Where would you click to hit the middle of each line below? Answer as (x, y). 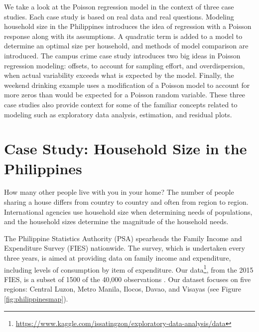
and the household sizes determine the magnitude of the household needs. (116, 221)
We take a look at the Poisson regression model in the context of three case (119, 6)
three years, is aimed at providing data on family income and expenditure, (118, 258)
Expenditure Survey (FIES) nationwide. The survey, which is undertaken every (125, 248)
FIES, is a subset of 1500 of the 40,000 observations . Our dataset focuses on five (128, 279)
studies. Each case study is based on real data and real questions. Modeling (119, 16)
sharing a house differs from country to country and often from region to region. (126, 202)
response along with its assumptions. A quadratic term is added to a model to (123, 36)
